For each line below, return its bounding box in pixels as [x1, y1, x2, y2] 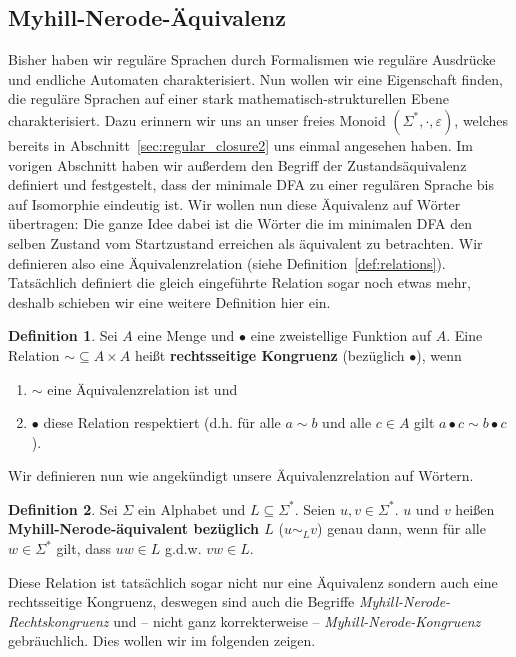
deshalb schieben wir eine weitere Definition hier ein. [8, 291, 331, 312]
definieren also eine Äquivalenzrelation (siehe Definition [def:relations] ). [8, 252, 446, 273]
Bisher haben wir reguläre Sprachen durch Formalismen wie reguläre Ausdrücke [8, 49, 496, 70]
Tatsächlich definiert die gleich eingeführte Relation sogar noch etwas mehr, [8, 272, 471, 293]
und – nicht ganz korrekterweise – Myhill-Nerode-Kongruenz [113, 610, 481, 631]
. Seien [294, 498, 336, 519]
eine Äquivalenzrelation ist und [47, 378, 238, 399]
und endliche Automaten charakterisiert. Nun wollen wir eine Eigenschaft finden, [8, 68, 503, 89]
